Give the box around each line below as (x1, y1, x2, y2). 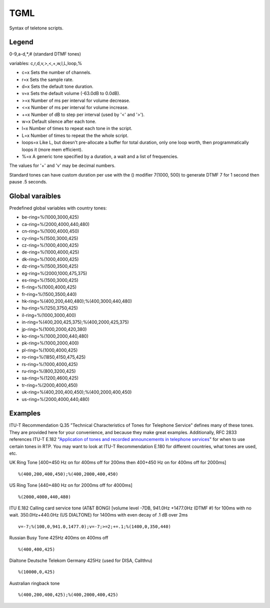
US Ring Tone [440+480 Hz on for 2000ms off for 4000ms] (9, 482, 132, 488)
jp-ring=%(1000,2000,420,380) (21, 326, 87, 332)
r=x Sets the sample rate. (21, 76, 73, 82)
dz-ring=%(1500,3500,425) (21, 263, 78, 269)
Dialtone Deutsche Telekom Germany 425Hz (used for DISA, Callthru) (9, 557, 152, 563)
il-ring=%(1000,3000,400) (21, 312, 76, 318)
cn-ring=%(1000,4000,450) (21, 228, 79, 234)
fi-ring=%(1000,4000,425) (21, 284, 77, 290)
